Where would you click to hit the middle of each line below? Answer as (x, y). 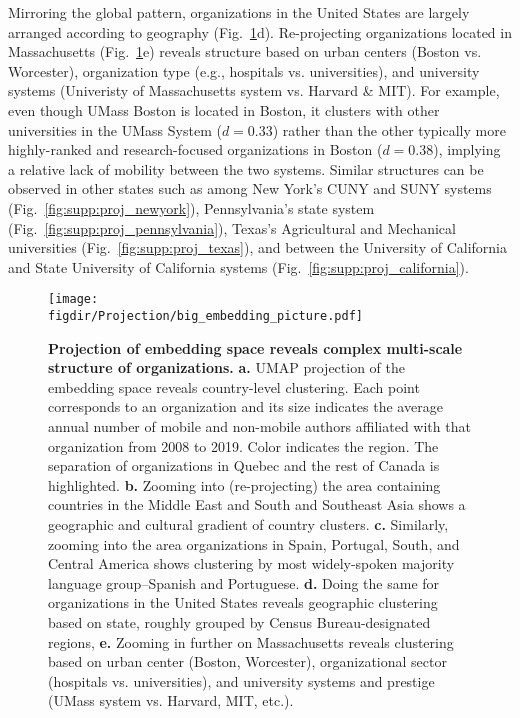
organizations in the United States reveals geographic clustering (243, 602)
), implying (467, 149)
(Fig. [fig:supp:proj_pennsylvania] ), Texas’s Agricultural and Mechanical (232, 227)
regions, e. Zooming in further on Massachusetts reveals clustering (251, 641)
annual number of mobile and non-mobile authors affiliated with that (259, 426)
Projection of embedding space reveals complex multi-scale (255, 347)
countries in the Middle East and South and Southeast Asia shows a (257, 504)
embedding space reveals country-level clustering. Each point (234, 386)
